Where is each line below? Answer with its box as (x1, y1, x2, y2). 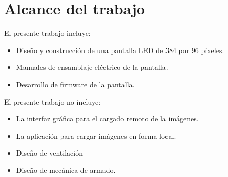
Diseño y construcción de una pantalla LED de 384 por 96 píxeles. (16, 44, 224, 55)
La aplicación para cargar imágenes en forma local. (16, 130, 176, 141)
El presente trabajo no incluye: (4, 96, 101, 107)
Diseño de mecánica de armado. (16, 164, 116, 175)
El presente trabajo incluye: (4, 28, 91, 38)
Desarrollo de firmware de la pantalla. (16, 79, 135, 89)
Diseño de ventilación (16, 147, 83, 158)
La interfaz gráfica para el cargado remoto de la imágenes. (16, 113, 199, 124)
